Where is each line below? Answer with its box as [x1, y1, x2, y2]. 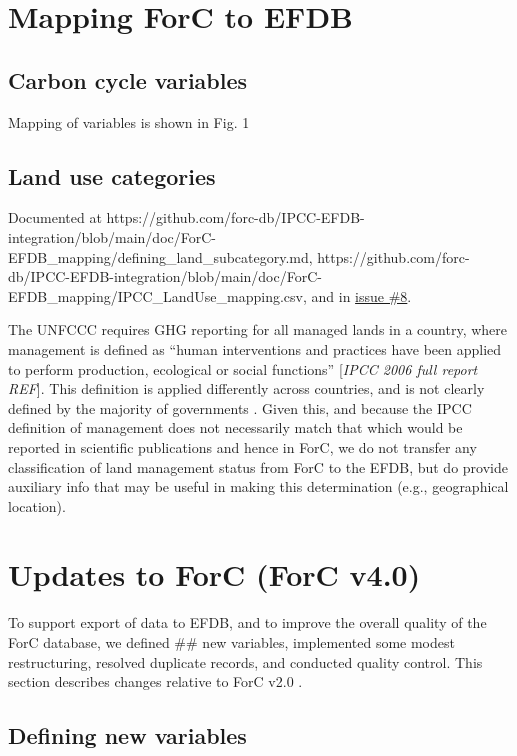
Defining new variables [8, 720, 247, 751]
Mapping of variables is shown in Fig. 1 [8, 111, 250, 132]
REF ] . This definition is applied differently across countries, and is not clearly [8, 378, 485, 399]
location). [8, 495, 66, 516]
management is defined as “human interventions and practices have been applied [8, 338, 502, 359]
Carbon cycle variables [8, 64, 248, 95]
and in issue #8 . [311, 285, 412, 306]
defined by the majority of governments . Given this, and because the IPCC [8, 397, 472, 418]
